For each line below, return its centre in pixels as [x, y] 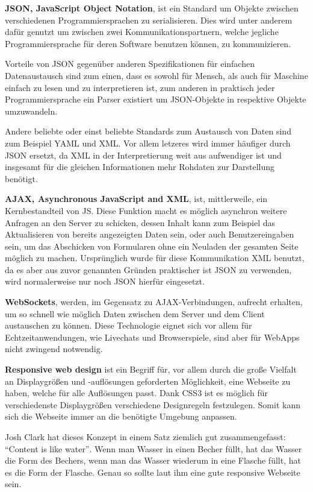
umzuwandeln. [31, 111]
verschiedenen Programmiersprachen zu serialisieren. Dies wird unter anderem [149, 20]
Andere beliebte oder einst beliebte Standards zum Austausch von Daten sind [148, 131]
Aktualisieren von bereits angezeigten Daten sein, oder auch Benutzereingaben [150, 234]
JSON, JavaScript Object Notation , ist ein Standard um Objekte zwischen [152, 8]
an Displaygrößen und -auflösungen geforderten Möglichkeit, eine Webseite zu [148, 381]
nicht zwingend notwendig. [54, 349]
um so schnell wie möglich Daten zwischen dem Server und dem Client [135, 313]
